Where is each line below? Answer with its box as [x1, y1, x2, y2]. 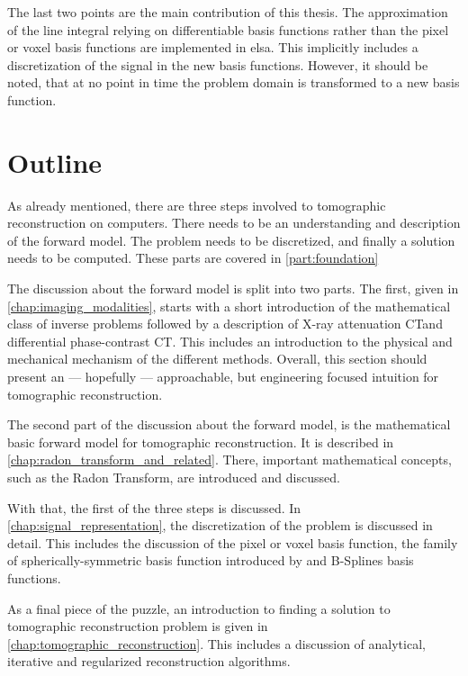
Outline [7, 143, 103, 180]
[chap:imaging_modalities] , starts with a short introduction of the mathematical [7, 296, 451, 315]
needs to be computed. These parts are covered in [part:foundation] [7, 248, 379, 267]
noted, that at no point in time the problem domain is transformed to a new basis [7, 73, 460, 92]
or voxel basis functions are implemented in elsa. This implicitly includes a [7, 38, 418, 57]
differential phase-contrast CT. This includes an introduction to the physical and [7, 331, 453, 350]
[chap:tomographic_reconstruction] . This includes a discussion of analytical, [7, 634, 426, 653]
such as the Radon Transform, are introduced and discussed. [7, 468, 340, 486]
